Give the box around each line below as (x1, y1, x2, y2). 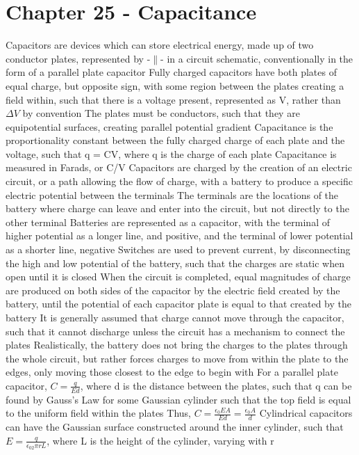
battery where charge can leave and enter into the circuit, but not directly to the (6, 201, 349, 216)
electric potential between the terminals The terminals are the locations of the (6, 187, 339, 202)
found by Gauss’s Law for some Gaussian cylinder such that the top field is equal (6, 392, 351, 406)
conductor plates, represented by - (6, 51, 151, 65)
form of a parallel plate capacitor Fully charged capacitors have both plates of (6, 65, 337, 79)
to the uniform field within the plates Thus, (6, 406, 191, 420)
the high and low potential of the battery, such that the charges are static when (6, 255, 345, 270)
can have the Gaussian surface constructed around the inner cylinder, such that (6, 420, 344, 434)
